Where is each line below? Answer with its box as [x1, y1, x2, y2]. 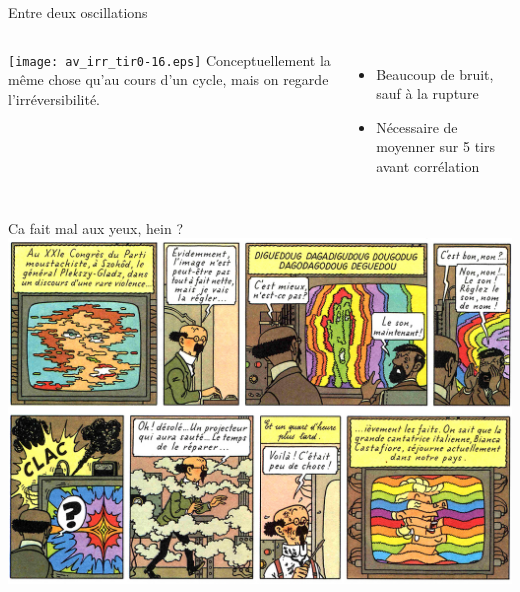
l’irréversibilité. [8, 88, 100, 109]
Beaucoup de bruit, [376, 63, 494, 84]
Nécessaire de [376, 116, 458, 137]
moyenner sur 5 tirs [376, 136, 496, 157]
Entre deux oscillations [8, 2, 148, 22]
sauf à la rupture [376, 83, 479, 104]
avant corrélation [376, 155, 480, 176]
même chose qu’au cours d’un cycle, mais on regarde [8, 69, 329, 90]
